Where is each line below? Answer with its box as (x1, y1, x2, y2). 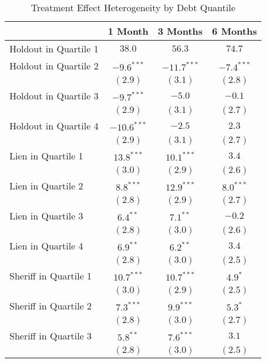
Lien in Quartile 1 (9, 149, 83, 162)
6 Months (212, 24, 257, 38)
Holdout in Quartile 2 (9, 59, 99, 72)
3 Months (157, 24, 203, 38)
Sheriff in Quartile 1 (9, 269, 92, 282)
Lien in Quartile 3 (9, 209, 83, 222)
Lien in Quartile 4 (9, 239, 83, 252)
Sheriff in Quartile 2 (9, 299, 92, 312)
